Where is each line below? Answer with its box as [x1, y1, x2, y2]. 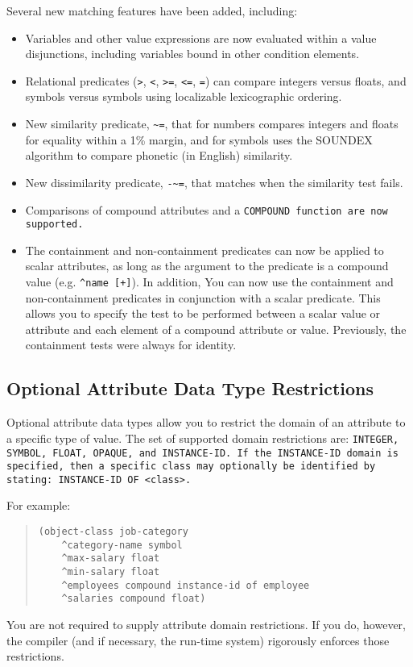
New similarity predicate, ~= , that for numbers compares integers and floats [25, 115, 399, 132]
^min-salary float [61, 566, 160, 578]
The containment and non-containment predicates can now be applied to [25, 241, 384, 258]
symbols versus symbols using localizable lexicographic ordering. [25, 88, 342, 105]
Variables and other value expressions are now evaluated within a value [25, 29, 377, 46]
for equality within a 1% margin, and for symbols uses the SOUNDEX [25, 131, 373, 148]
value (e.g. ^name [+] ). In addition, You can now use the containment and [25, 273, 394, 290]
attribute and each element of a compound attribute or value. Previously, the [25, 320, 407, 337]
